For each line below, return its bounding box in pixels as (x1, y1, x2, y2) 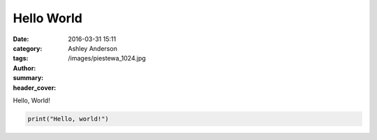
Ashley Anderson (68, 44, 118, 52)
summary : (13, 74, 44, 82)
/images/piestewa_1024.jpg (68, 54, 146, 63)
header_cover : (13, 84, 57, 92)
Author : (13, 63, 36, 72)
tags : (13, 54, 29, 63)
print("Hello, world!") (27, 115, 110, 123)
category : (13, 44, 43, 52)
